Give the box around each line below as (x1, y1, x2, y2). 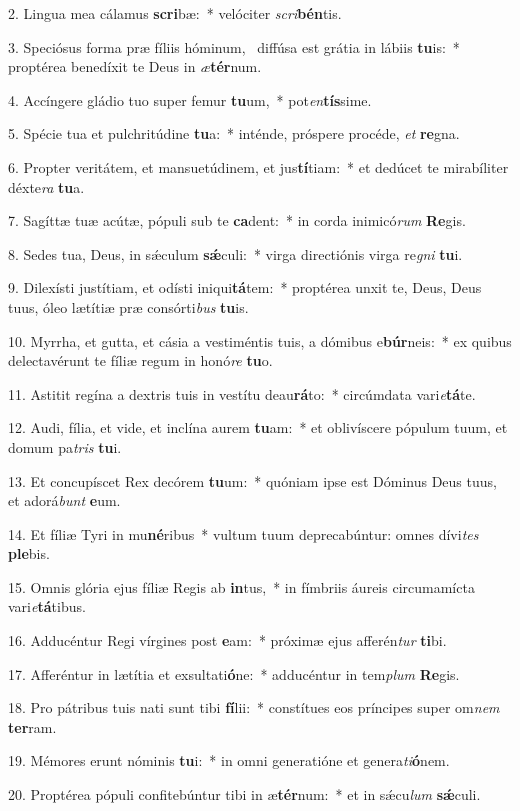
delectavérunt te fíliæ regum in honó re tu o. (8, 350, 273, 371)
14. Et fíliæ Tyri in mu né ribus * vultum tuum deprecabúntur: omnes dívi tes (8, 523, 479, 544)
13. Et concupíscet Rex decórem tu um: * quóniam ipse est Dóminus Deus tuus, (8, 470, 497, 491)
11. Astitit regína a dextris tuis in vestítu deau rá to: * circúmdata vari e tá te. (8, 383, 476, 404)
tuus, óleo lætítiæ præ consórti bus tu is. (8, 296, 249, 317)
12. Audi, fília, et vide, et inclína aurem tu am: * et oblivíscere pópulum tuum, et (8, 417, 508, 438)
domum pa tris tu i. (8, 436, 122, 457)
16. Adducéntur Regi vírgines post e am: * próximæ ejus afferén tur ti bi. (8, 630, 447, 651)
